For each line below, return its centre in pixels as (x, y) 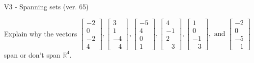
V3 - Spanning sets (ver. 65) (46, 6)
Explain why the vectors (41, 33)
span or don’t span (32, 54)
